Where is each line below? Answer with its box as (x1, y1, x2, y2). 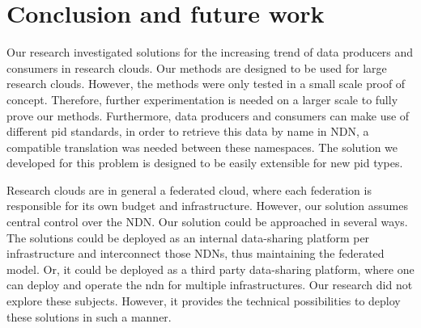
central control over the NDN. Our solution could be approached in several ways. (6, 213, 408, 230)
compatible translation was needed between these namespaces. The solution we (6, 138, 398, 155)
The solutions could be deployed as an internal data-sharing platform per (6, 229, 370, 246)
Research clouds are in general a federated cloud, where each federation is (6, 181, 372, 198)
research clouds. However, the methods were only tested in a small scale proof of (6, 75, 406, 92)
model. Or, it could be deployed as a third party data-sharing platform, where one (6, 260, 415, 277)
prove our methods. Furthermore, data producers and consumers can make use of (6, 107, 410, 124)
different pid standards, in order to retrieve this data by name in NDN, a (6, 123, 369, 140)
